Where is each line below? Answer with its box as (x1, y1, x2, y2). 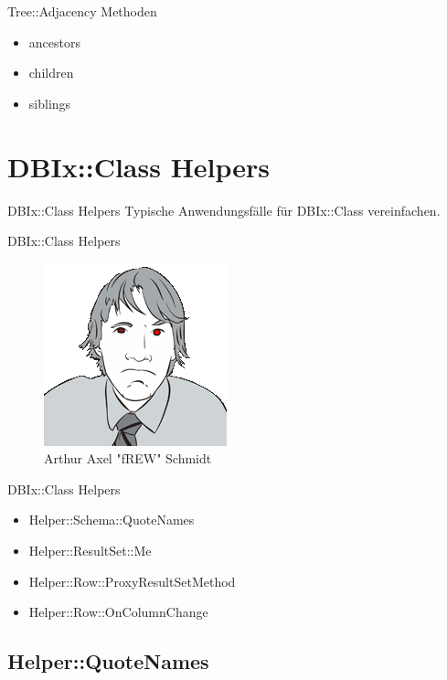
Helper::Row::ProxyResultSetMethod (28, 571, 236, 590)
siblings (28, 93, 71, 112)
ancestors (28, 32, 80, 51)
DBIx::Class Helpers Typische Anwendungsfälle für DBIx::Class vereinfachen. (7, 200, 441, 219)
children (28, 63, 74, 82)
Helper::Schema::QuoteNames (28, 510, 195, 529)
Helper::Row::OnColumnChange (28, 602, 208, 622)
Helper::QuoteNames (7, 647, 209, 675)
